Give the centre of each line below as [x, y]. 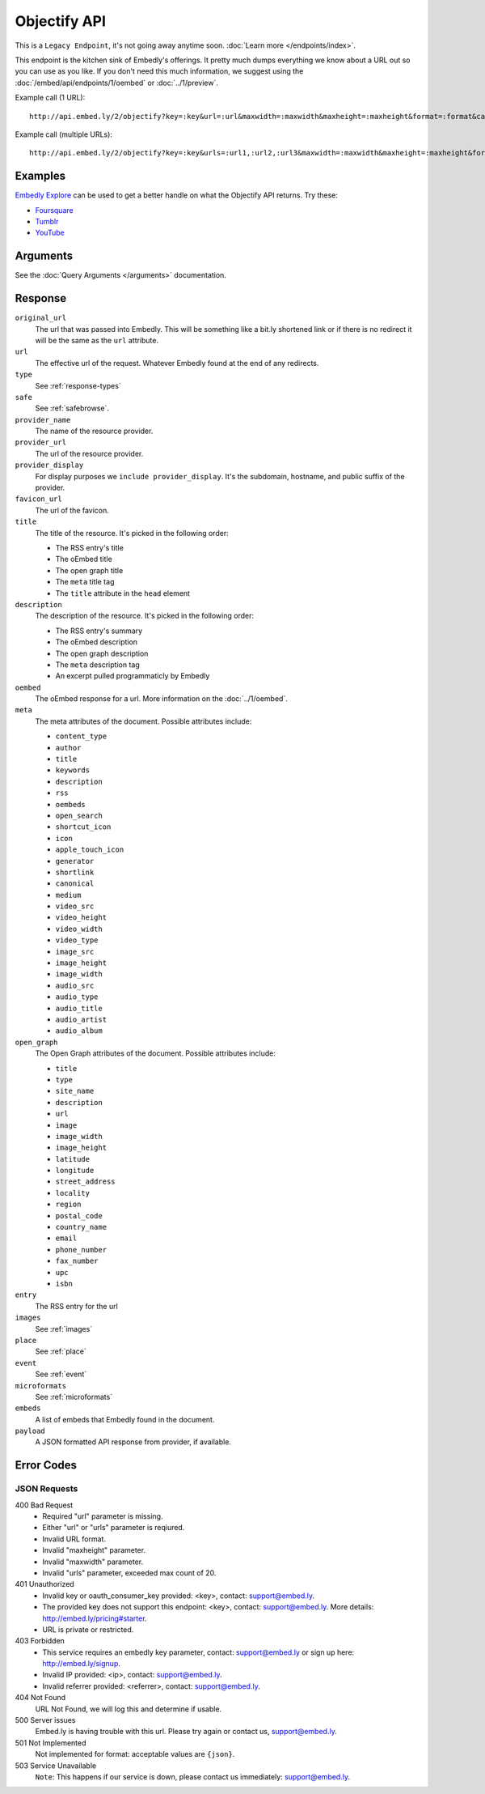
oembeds [71, 804]
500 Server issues [45, 1720]
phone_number [81, 1250]
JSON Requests [46, 1489]
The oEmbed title [84, 559]
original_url [41, 318]
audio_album [79, 1031]
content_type [81, 736]
